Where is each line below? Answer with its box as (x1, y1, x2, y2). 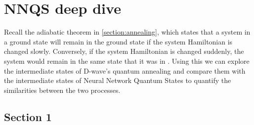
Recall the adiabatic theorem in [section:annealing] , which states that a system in (4, 27, 251, 37)
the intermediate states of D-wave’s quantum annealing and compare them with (4, 65, 246, 76)
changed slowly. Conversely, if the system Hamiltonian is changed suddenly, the (4, 46, 244, 56)
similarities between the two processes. (4, 84, 121, 95)
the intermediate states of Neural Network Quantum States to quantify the (4, 75, 231, 85)
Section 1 (4, 109, 52, 124)
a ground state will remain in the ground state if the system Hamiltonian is (4, 36, 233, 46)
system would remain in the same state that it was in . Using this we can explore (4, 55, 250, 66)
